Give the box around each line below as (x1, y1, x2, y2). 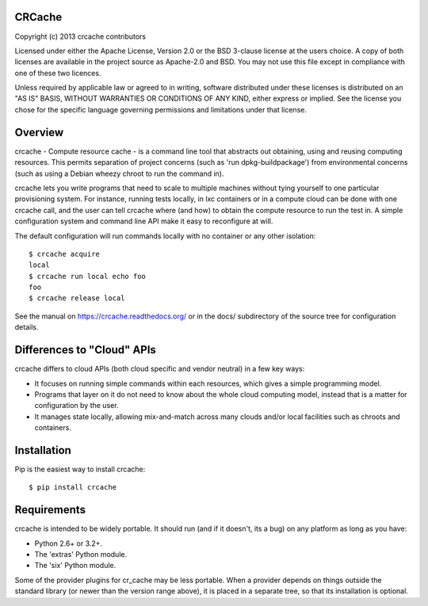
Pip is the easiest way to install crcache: (14, 464, 146, 474)
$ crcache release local (29, 294, 125, 303)
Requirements (14, 503, 86, 516)
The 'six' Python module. (34, 561, 117, 570)
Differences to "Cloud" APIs (14, 343, 156, 356)
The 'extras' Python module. (34, 550, 127, 559)
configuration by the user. (34, 401, 119, 410)
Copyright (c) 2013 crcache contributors (14, 32, 147, 41)
